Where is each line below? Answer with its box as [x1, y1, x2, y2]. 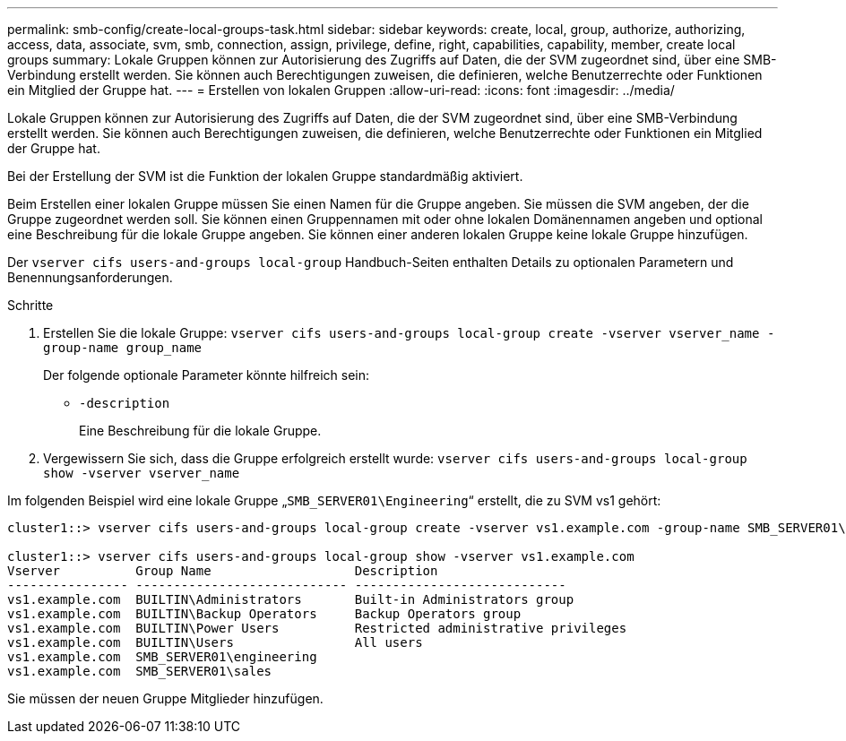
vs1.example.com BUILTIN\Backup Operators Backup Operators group [7, 607, 522, 621]
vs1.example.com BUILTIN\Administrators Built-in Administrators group [7, 592, 574, 607]
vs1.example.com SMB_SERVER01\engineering [7, 650, 317, 664]
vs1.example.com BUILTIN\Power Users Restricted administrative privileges [7, 621, 627, 635]
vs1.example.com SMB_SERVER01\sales [7, 664, 272, 678]
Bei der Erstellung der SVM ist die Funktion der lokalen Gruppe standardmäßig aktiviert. [7, 168, 523, 184]
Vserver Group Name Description [7, 564, 438, 578]
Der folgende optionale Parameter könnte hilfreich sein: [43, 367, 369, 383]
